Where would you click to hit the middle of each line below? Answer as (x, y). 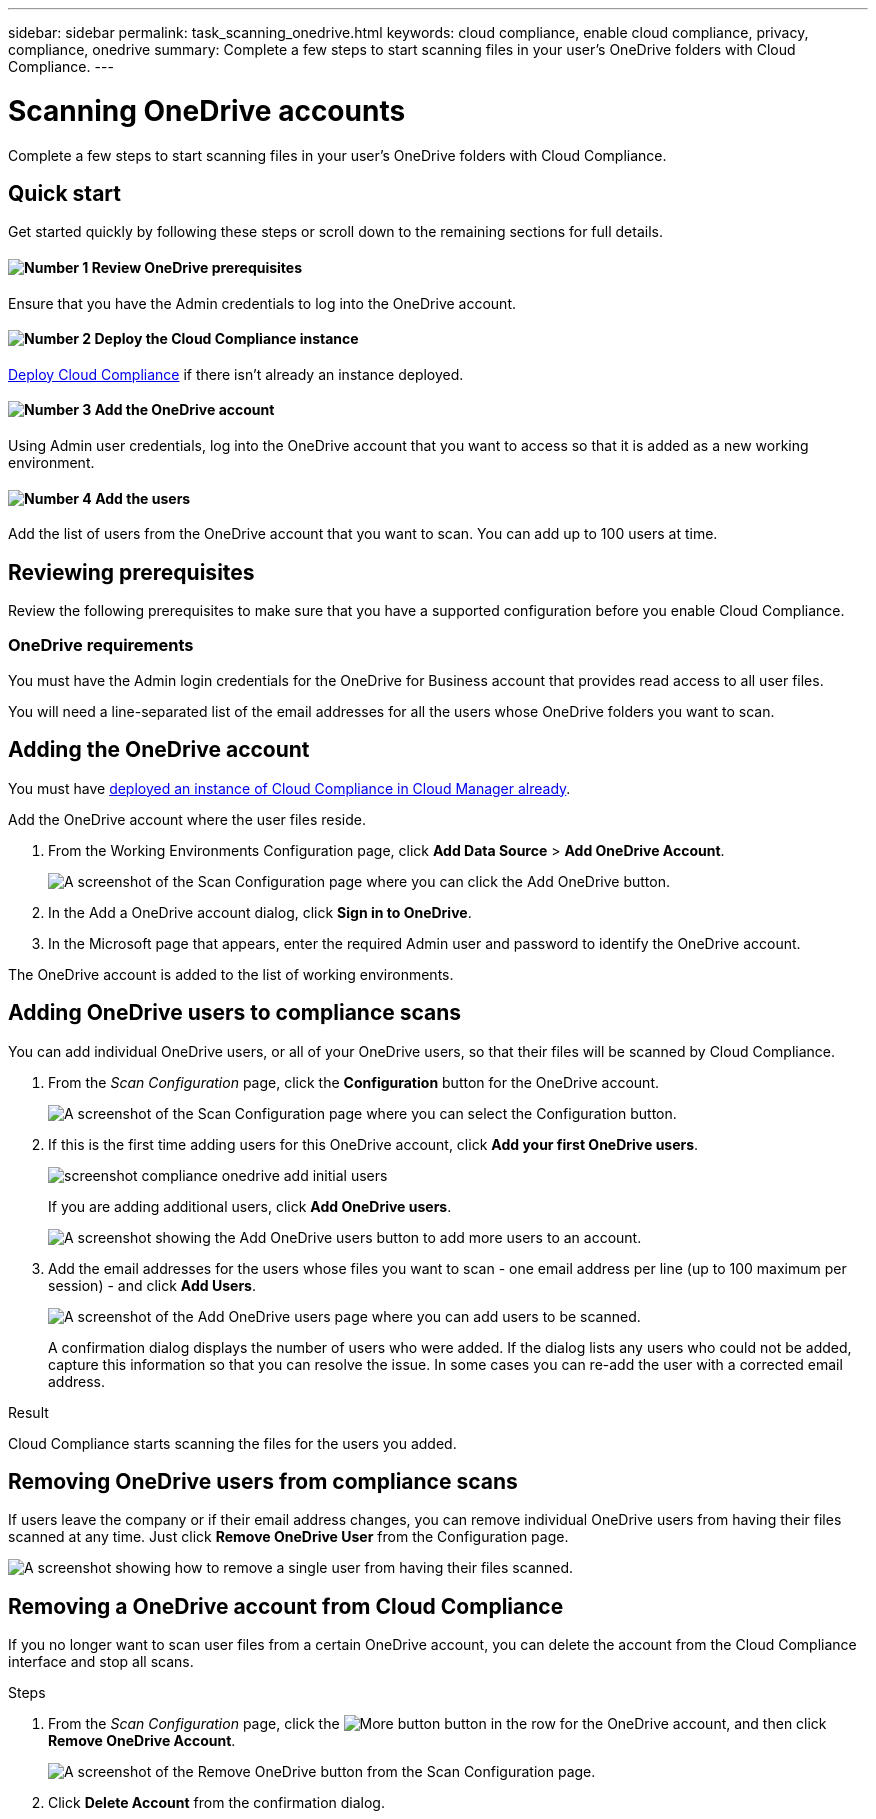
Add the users (143, 498)
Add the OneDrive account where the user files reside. (187, 819)
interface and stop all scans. (101, 1662)
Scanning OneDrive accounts (207, 110)
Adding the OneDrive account (159, 750)
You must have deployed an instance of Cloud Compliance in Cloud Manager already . (289, 788)
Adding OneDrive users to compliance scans (235, 1013)
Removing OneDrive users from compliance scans (263, 1481)
